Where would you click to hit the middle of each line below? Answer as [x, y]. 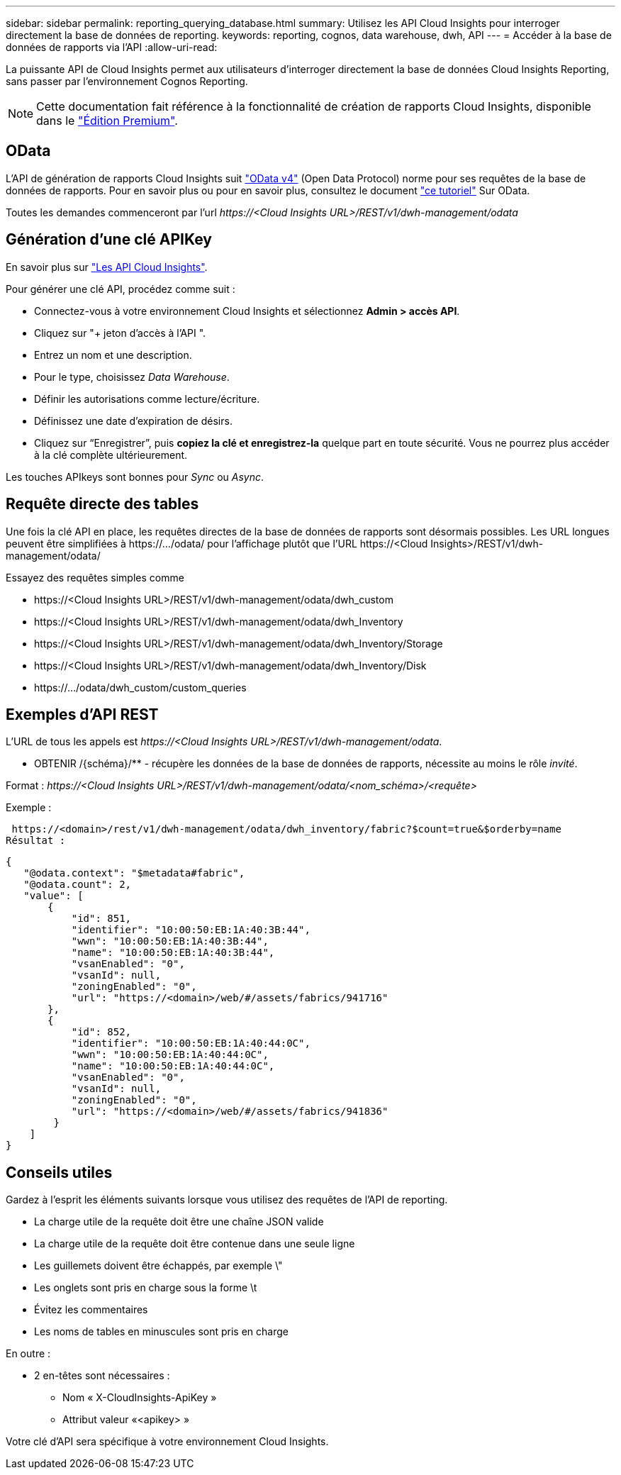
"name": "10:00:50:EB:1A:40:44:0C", [173, 1066]
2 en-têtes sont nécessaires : [102, 1376]
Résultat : [36, 841]
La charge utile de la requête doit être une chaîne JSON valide [179, 1222]
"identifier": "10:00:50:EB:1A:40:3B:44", [191, 930]
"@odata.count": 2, [78, 885]
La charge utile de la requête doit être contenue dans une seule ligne [195, 1244]
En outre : [28, 1354]
